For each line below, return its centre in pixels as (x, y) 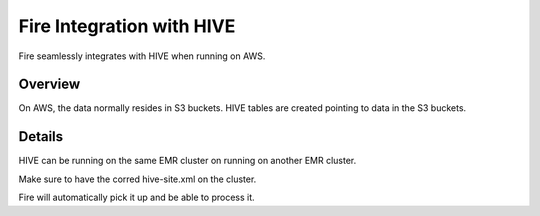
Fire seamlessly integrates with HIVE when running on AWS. (142, 56)
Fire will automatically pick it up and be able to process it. (136, 197)
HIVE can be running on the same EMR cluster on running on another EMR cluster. (187, 161)
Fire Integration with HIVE (127, 26)
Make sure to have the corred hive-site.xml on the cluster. (137, 179)
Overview (49, 84)
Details (41, 136)
